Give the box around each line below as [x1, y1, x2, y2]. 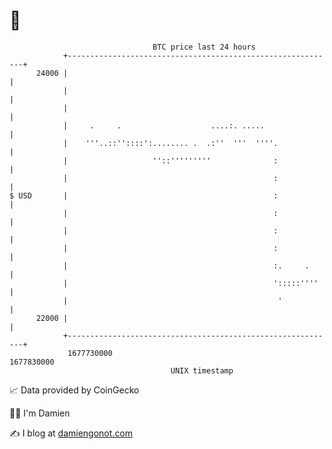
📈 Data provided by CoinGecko [9, 384, 140, 396]
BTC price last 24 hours [152, 42, 256, 52]
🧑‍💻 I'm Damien [9, 407, 71, 419]
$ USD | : [9, 190, 279, 201]
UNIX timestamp [170, 365, 234, 376]
